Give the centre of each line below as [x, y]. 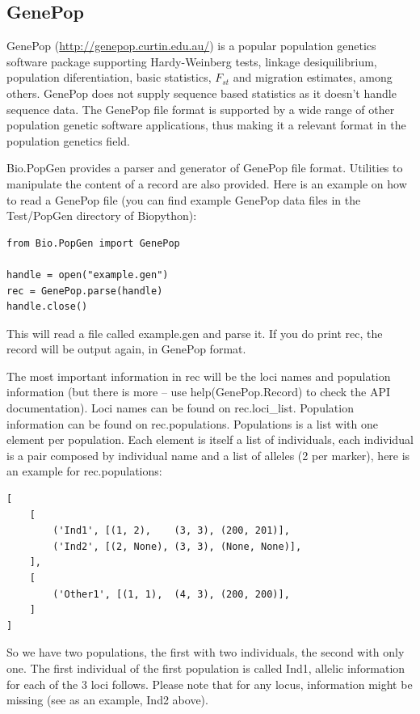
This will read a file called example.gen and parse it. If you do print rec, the [195, 333]
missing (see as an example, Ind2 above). [107, 700]
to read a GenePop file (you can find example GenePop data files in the [184, 199]
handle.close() [47, 307]
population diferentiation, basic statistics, [109, 77]
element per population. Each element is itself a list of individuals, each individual [210, 439]
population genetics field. [68, 140]
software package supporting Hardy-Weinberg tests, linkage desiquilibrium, [192, 61]
